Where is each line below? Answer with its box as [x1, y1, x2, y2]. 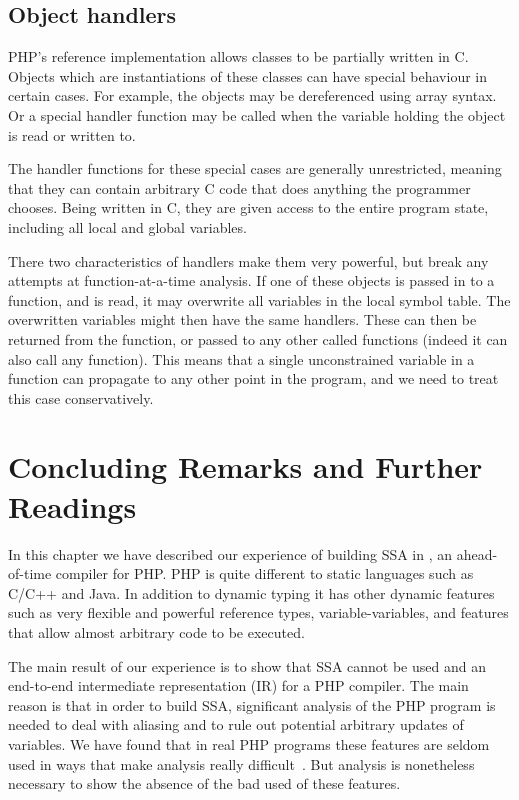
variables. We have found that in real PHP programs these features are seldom [8, 733, 490, 754]
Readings [8, 485, 137, 526]
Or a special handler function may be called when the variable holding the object [8, 104, 506, 125]
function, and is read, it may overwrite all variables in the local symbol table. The [8, 289, 511, 310]
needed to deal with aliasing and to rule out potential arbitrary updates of [8, 714, 464, 735]
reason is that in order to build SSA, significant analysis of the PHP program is [8, 694, 496, 715]
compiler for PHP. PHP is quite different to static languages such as [55, 563, 474, 584]
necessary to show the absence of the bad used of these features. [8, 773, 401, 794]
